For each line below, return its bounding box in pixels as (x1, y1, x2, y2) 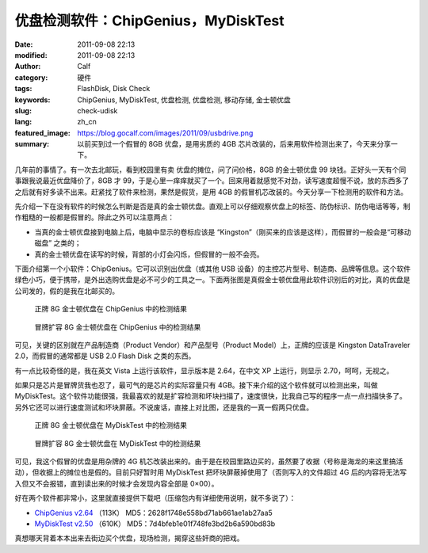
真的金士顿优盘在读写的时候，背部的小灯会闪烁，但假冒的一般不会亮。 (34, 250, 264, 259)
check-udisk (77, 105, 118, 115)
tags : (14, 84, 32, 93)
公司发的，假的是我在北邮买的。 (14, 286, 119, 296)
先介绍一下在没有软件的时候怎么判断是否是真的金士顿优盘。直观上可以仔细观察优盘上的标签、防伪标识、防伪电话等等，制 (14, 202, 411, 212)
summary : (14, 139, 50, 149)
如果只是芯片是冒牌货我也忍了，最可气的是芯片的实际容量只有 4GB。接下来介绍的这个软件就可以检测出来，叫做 (14, 380, 378, 390)
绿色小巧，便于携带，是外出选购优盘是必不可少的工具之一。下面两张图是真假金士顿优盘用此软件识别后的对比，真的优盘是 (14, 275, 411, 284)
